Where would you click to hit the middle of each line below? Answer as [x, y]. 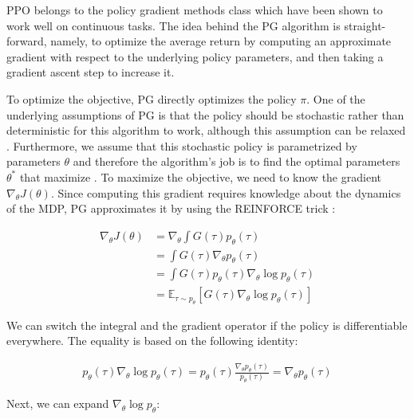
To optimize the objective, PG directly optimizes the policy [152, 98]
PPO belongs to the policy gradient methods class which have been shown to [195, 10]
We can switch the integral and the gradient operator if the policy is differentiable [207, 325]
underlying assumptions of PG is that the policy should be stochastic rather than [205, 114]
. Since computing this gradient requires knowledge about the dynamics [226, 192]
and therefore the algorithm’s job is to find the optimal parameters [237, 161]
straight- [365, 25]
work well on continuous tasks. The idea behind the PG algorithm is [173, 25]
